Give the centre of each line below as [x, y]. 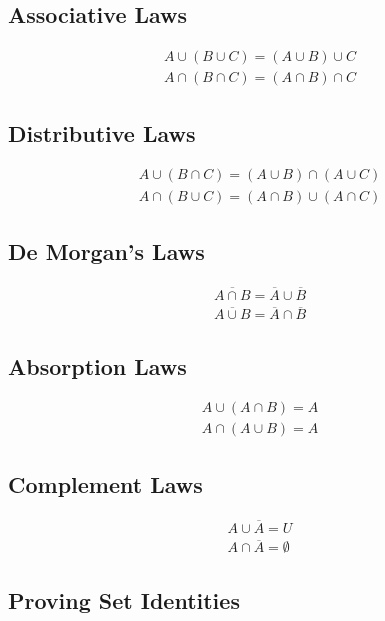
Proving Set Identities [124, 599]
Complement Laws [105, 483]
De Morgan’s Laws [106, 250]
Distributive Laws [102, 132]
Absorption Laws [97, 365]
